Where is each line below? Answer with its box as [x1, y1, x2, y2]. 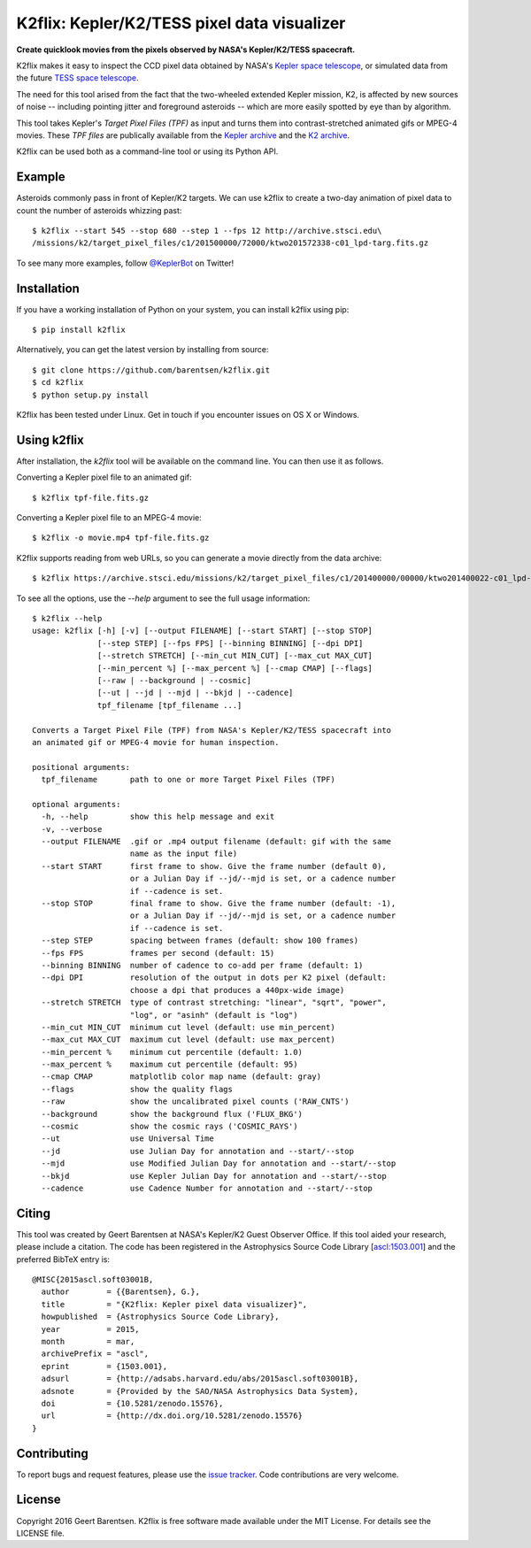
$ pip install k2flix [32, 325, 126, 335]
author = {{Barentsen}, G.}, [41, 1287, 201, 1297]
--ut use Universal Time [41, 1134, 214, 1144]
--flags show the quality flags [41, 1084, 234, 1094]
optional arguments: [32, 799, 121, 809]
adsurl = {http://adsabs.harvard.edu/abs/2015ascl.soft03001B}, [41, 1374, 359, 1384]
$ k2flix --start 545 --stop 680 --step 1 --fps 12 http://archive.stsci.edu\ [32, 226, 382, 235]
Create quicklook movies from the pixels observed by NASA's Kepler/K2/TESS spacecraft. [16, 44, 356, 55]
